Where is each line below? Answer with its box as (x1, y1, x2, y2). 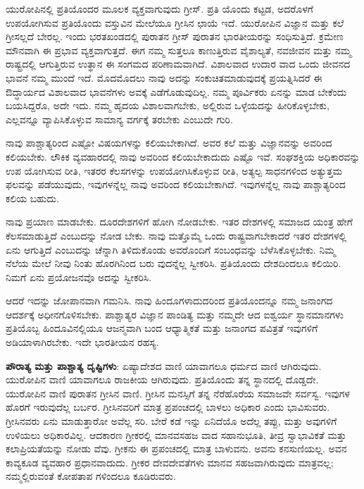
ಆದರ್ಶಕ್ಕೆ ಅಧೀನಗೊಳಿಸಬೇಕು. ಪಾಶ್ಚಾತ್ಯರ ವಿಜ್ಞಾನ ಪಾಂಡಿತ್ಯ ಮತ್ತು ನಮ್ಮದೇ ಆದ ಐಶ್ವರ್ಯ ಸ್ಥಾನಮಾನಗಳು (6, 307, 344, 321)
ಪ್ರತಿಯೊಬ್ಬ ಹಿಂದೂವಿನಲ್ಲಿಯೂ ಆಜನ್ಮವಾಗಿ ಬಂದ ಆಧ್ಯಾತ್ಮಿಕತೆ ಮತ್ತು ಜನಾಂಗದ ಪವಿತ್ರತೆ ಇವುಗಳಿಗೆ (6, 321, 318, 335)
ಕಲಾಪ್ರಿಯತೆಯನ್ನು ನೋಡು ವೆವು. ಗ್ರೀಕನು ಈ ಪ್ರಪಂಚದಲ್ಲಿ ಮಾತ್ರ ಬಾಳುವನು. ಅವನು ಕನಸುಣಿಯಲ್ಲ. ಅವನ (6, 441, 347, 456)
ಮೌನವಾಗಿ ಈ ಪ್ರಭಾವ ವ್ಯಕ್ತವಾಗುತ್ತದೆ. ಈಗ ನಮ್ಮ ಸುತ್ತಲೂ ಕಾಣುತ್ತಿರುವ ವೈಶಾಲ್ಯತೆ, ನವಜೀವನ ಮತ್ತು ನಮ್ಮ (6, 42, 351, 57)
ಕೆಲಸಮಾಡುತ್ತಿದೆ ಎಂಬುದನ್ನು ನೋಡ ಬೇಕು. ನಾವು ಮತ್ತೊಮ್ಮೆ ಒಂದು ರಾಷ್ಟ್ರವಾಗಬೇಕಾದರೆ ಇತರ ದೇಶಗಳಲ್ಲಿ (6, 228, 347, 242)
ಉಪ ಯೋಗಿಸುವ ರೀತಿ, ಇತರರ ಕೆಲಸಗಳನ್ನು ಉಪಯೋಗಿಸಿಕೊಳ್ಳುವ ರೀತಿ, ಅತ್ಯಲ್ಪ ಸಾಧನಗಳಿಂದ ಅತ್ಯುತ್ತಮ (6, 163, 342, 178)
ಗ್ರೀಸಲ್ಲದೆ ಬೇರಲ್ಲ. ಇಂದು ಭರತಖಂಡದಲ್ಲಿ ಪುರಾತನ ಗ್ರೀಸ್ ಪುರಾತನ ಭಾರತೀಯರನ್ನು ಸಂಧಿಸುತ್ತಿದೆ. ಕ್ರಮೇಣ (6, 29, 344, 44)
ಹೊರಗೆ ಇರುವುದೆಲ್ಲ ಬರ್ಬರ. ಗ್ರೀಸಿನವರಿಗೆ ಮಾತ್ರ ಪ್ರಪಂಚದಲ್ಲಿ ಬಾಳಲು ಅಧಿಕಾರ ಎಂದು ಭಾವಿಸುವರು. (6, 400, 330, 414)
